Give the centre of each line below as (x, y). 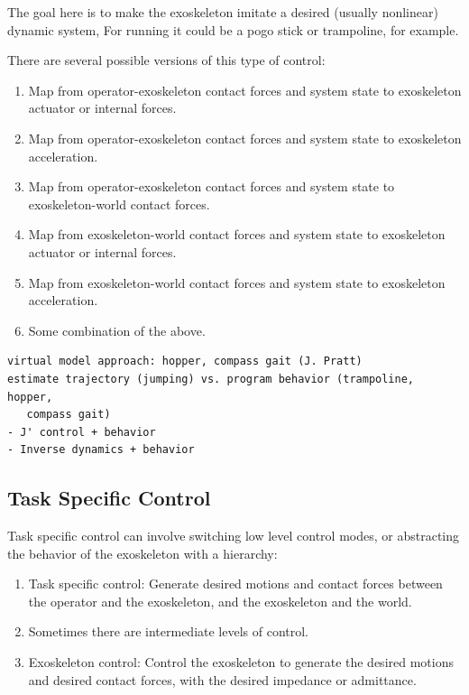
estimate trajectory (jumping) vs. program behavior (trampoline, (211, 379)
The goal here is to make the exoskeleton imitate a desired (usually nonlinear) (223, 12)
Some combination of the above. (117, 330)
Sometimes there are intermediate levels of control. (169, 631)
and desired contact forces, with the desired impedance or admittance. (222, 679)
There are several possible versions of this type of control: (166, 60)
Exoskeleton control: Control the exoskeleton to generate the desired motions (241, 662)
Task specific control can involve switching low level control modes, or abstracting (234, 536)
